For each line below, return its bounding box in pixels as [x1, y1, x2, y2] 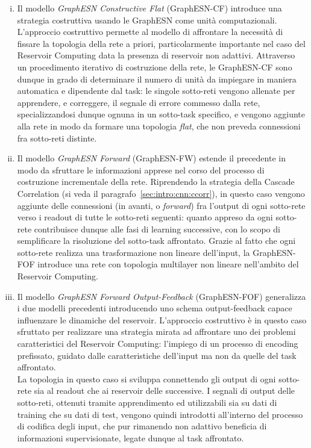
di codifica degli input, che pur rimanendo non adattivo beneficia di [17, 420, 267, 432]
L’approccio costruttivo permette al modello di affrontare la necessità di [17, 25, 283, 38]
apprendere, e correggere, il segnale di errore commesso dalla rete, [17, 96, 260, 108]
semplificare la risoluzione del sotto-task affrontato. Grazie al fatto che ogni [17, 234, 296, 247]
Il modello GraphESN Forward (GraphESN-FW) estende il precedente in [17, 152, 286, 164]
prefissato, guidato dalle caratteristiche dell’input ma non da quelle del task [17, 349, 297, 361]
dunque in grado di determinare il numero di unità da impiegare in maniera [17, 72, 297, 85]
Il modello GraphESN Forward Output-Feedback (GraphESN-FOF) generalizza [17, 290, 306, 302]
